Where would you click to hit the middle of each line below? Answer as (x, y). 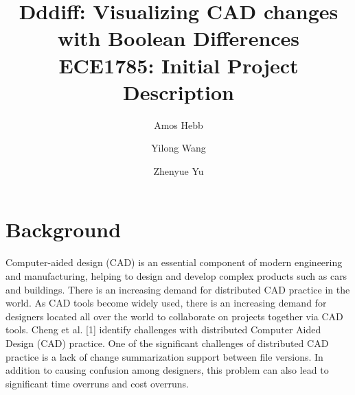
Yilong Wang (179, 148)
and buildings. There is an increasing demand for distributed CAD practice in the (178, 289)
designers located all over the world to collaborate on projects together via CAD (174, 316)
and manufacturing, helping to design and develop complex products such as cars (176, 276)
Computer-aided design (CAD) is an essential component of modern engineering (174, 262)
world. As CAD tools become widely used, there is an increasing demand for (166, 303)
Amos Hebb (179, 124)
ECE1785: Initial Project (179, 65)
